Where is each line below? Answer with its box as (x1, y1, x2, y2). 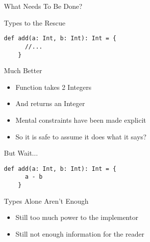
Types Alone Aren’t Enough (4, 195, 89, 206)
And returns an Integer (15, 98, 85, 108)
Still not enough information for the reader (15, 228, 145, 239)
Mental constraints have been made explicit (15, 114, 146, 125)
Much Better (4, 65, 42, 76)
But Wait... (4, 148, 38, 158)
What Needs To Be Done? (4, 1, 82, 11)
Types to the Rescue (4, 17, 66, 27)
